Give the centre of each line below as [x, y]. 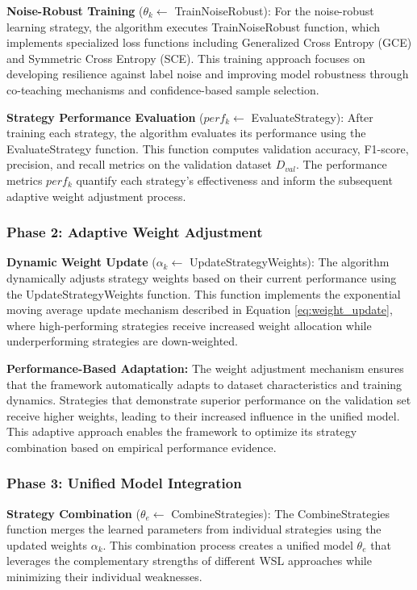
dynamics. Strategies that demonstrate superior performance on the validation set [209, 400]
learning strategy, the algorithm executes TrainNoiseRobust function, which [194, 26]
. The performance [341, 164]
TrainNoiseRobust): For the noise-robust [274, 10]
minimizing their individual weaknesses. [104, 577]
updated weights [47, 544]
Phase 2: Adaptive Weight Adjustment [135, 232]
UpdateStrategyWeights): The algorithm [289, 262]
